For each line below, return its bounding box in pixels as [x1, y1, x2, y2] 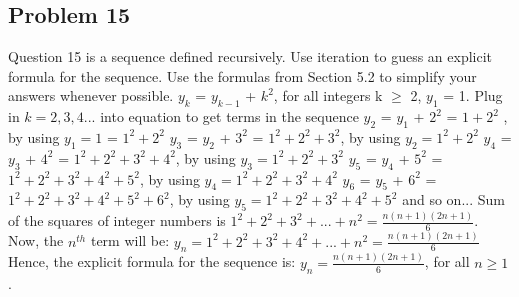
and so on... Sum [402, 189, 505, 210]
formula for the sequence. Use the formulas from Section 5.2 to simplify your [8, 65, 477, 86]
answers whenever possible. [8, 85, 174, 106]
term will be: [90, 230, 170, 251]
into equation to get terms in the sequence [100, 106, 359, 127]
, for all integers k [273, 85, 383, 106]
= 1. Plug [443, 85, 503, 106]
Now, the [8, 230, 64, 251]
